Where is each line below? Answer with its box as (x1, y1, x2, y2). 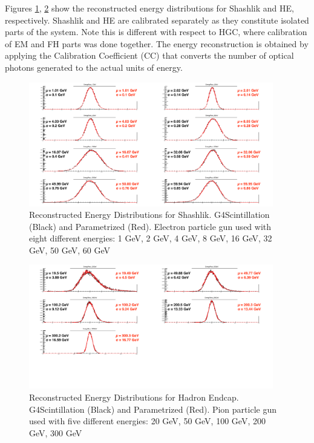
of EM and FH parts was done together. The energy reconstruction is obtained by (5, 37, 309, 50)
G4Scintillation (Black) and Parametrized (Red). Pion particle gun (29, 402, 276, 415)
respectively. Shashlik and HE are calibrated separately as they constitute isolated (5, 13, 309, 26)
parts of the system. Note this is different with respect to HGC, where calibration (5, 25, 307, 38)
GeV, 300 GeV (29, 426, 82, 439)
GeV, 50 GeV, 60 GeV (29, 243, 111, 256)
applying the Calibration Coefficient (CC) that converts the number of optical (5, 49, 294, 62)
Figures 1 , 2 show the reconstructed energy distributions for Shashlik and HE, (5, 2, 294, 14)
